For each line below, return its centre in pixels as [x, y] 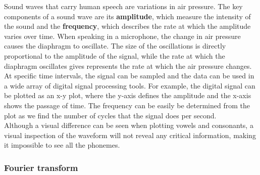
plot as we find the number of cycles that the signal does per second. [110, 115]
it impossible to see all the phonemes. [62, 145]
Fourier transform [41, 167]
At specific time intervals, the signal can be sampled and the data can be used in [129, 76]
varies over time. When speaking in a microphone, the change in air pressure [122, 36]
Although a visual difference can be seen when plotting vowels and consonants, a [129, 125]
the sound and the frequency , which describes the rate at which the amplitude [127, 26]
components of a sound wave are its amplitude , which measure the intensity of [127, 16]
